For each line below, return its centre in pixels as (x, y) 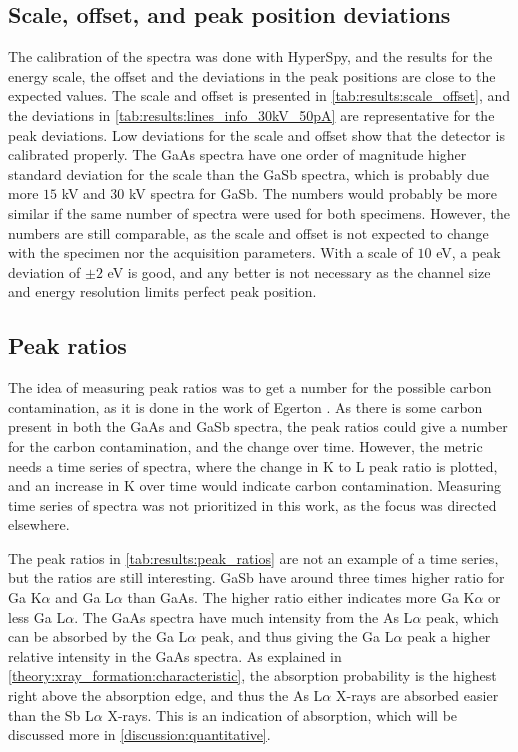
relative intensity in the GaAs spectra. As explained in (175, 655)
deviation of (44, 271)
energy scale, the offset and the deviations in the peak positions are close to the (252, 75)
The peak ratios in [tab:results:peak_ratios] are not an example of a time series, (253, 557)
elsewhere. (39, 524)
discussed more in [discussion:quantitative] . (139, 734)
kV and (83, 193)
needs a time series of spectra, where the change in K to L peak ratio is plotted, (253, 465)
